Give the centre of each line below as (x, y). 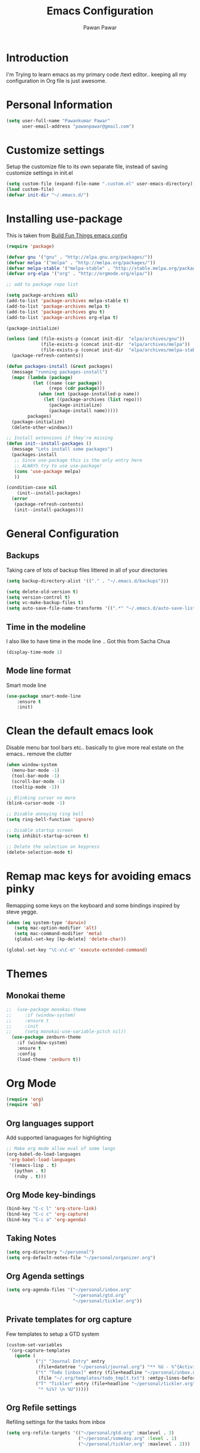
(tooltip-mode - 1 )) (36, 787)
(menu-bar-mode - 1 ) (36, 770)
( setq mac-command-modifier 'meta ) (58, 934)
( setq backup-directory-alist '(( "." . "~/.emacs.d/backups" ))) (87, 581)
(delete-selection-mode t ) (40, 852)
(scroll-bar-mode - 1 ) (38, 781)
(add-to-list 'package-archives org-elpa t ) (62, 317)
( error (20, 499)
